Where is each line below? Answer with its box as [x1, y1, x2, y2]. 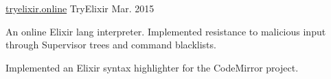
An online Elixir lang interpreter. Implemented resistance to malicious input [5, 24, 326, 38]
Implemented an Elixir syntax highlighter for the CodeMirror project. [5, 60, 299, 74]
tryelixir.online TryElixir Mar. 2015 [5, 1, 155, 15]
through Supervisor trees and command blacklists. [5, 37, 216, 52]
